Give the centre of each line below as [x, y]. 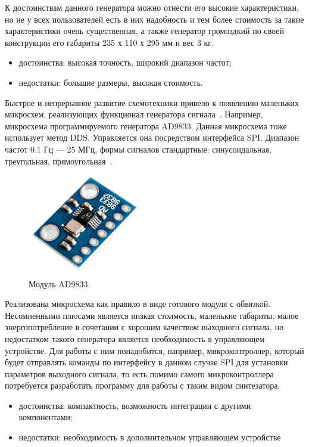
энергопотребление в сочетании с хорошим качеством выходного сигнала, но [144, 327]
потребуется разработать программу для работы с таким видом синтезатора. [143, 385]
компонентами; [46, 417]
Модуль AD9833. [60, 283]
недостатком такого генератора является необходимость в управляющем [135, 338]
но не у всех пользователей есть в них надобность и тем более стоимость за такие [154, 19]
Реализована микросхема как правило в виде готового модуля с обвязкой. [138, 304]
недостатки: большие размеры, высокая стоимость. [111, 82]
